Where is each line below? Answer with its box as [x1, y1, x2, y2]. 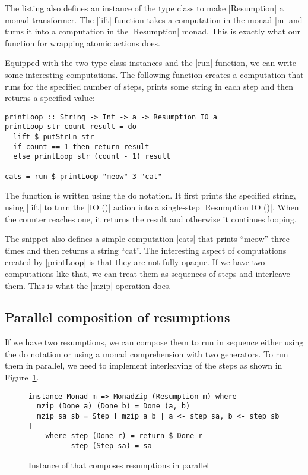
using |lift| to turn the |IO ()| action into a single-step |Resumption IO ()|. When [5, 200, 299, 213]
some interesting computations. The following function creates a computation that [5, 68, 304, 80]
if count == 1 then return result [13, 142, 150, 151]
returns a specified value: [5, 92, 95, 104]
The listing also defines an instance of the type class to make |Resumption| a [5, 2, 284, 14]
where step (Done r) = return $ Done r [45, 432, 203, 441]
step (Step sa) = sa [71, 441, 152, 450]
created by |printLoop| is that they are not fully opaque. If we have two [5, 256, 265, 268]
